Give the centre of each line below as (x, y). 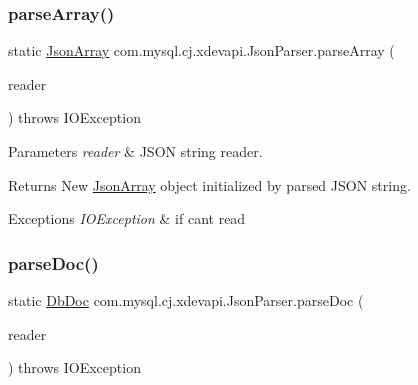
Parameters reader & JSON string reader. (135, 151)
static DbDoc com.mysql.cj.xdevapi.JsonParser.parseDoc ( (186, 300)
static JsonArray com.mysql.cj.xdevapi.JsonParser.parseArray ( (201, 50)
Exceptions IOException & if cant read (127, 218)
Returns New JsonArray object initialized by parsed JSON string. (209, 184)
